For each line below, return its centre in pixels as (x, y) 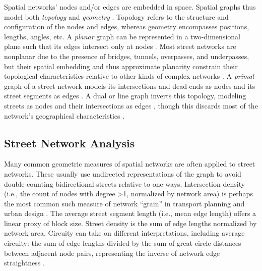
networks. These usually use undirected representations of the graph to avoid (123, 173)
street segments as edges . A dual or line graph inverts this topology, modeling (125, 96)
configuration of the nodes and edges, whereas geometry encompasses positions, (127, 26)
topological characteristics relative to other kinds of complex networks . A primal (129, 76)
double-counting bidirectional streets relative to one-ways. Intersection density (125, 183)
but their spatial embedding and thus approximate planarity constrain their (121, 66)
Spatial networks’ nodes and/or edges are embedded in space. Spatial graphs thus (130, 7)
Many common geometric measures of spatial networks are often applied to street (130, 164)
